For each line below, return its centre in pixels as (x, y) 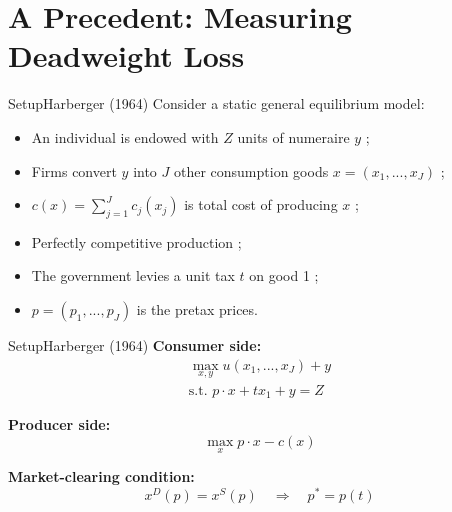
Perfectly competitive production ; (136, 241)
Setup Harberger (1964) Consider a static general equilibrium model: (216, 103)
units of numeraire (293, 136)
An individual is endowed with (125, 136)
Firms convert (74, 170)
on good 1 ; (284, 275)
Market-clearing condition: (101, 476)
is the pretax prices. (197, 309)
